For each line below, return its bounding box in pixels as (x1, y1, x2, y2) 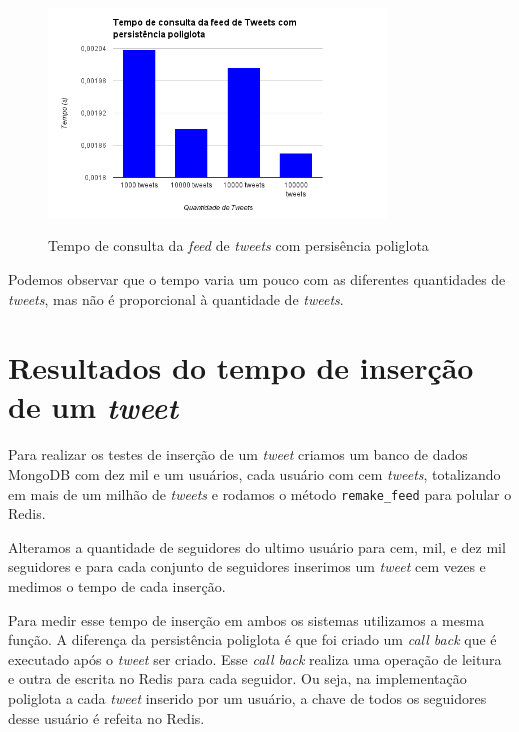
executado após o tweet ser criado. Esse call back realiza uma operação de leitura (8, 648, 502, 669)
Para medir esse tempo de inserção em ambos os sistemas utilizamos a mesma (8, 609, 485, 630)
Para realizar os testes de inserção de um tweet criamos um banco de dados (8, 444, 468, 465)
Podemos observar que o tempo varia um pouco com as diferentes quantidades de (8, 268, 506, 289)
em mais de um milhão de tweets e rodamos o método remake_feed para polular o (8, 483, 512, 504)
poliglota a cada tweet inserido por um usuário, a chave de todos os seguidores (8, 688, 487, 708)
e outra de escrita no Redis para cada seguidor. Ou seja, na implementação (8, 668, 467, 689)
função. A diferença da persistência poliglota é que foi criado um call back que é (8, 629, 497, 650)
